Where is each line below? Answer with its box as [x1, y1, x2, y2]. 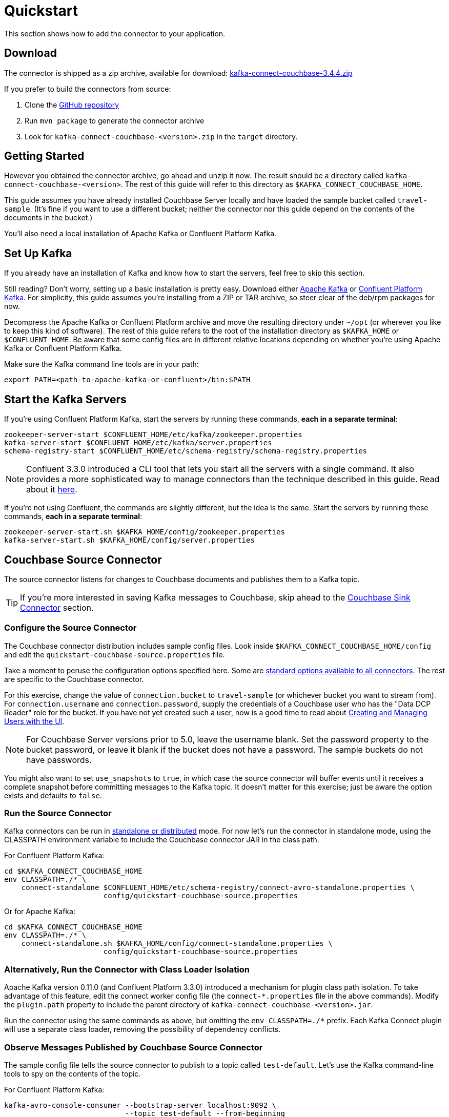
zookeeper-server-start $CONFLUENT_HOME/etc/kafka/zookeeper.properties [4, 430, 302, 439]
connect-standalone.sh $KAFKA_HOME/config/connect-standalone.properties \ [21, 939, 333, 948]
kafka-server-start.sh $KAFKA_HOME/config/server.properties [4, 536, 255, 545]
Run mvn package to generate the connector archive [25, 116, 205, 125]
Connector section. [20, 602, 94, 613]
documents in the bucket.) [4, 213, 93, 222]
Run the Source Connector [4, 808, 112, 819]
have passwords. [26, 754, 92, 765]
